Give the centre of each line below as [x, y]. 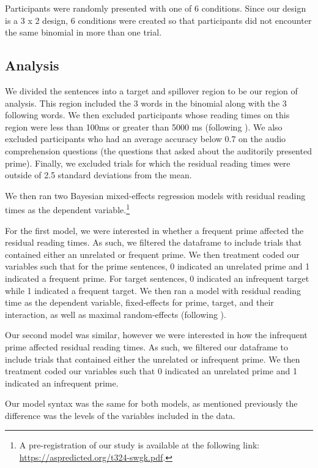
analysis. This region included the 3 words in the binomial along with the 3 [146, 103]
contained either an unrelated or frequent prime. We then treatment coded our [152, 254]
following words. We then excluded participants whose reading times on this [147, 115]
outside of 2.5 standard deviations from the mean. [98, 175]
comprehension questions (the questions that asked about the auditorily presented [158, 150]
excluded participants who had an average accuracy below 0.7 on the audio [146, 139]
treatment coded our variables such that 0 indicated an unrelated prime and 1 [151, 371]
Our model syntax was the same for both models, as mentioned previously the [151, 403]
